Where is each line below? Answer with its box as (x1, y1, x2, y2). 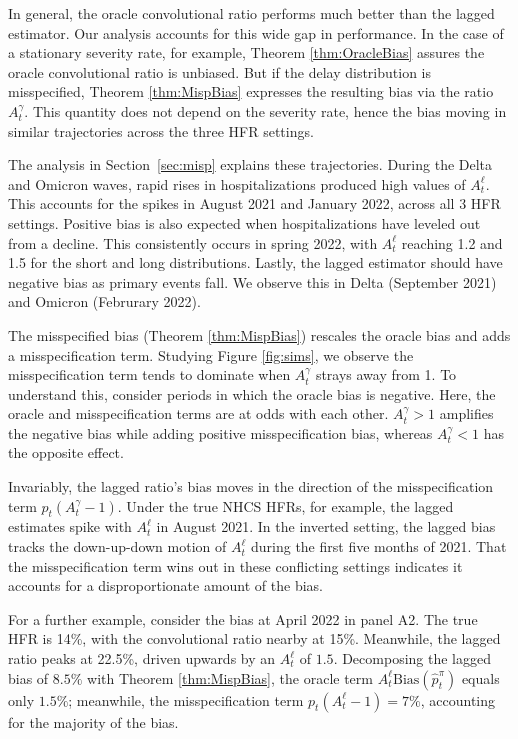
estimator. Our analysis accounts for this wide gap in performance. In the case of (8, 22, 504, 43)
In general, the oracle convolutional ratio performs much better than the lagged (8, 3, 495, 23)
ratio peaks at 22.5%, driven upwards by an (8, 648, 276, 669)
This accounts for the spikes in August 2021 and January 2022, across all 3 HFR (8, 193, 501, 214)
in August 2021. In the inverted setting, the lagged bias (156, 516, 496, 537)
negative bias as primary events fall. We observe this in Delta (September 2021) (8, 271, 497, 292)
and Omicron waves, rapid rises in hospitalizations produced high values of (8, 173, 466, 194)
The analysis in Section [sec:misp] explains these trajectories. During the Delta (8, 154, 493, 175)
